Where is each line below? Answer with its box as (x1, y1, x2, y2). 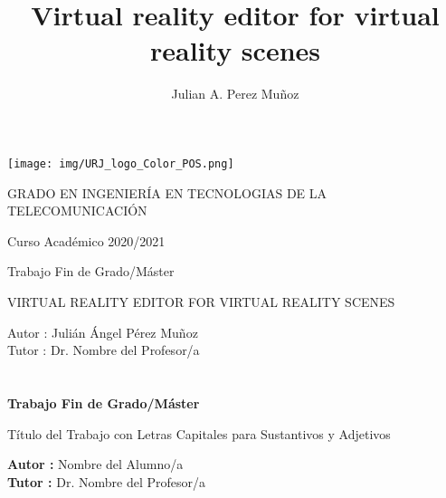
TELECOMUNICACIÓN (7, 201, 147, 220)
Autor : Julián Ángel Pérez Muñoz (7, 322, 198, 341)
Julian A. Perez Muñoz (171, 84, 299, 103)
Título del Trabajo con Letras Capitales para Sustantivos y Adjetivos (7, 424, 391, 443)
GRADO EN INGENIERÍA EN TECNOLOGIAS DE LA (7, 183, 327, 202)
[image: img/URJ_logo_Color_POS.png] (7, 157, 234, 170)
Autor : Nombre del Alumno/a (7, 455, 184, 474)
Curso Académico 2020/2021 (7, 231, 166, 250)
